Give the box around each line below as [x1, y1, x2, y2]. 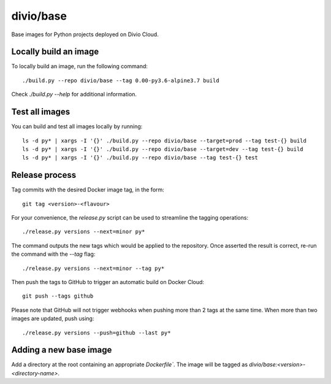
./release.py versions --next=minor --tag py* [22, 264, 165, 272]
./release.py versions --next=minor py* [22, 228, 145, 236]
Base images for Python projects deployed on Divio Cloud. [11, 31, 159, 38]
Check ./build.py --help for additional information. [11, 91, 137, 98]
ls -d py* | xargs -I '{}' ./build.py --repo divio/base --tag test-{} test [22, 154, 259, 161]
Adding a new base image [11, 345, 112, 355]
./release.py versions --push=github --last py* [22, 329, 171, 336]
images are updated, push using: [11, 315, 94, 322]
